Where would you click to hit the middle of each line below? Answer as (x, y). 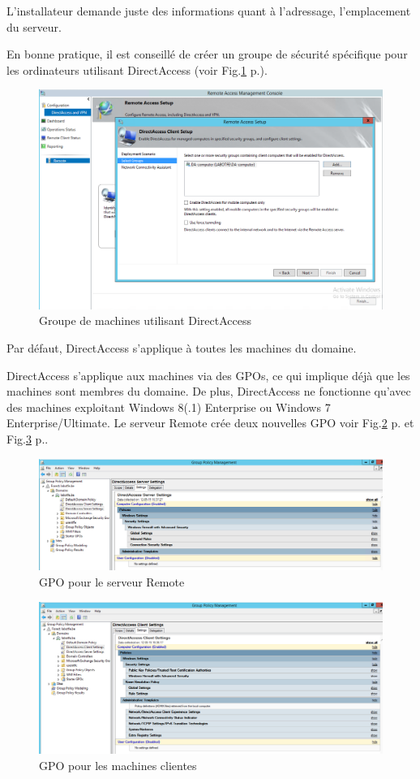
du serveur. (34, 26)
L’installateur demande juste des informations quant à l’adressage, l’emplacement (209, 11)
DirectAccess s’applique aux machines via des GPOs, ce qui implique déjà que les (208, 375)
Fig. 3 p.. (28, 438)
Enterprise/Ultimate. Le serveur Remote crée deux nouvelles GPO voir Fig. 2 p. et (210, 423)
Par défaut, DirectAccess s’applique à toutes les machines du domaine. (182, 347)
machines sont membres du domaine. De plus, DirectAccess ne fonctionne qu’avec (209, 391)
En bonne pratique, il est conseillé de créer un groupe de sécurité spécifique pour (207, 54)
